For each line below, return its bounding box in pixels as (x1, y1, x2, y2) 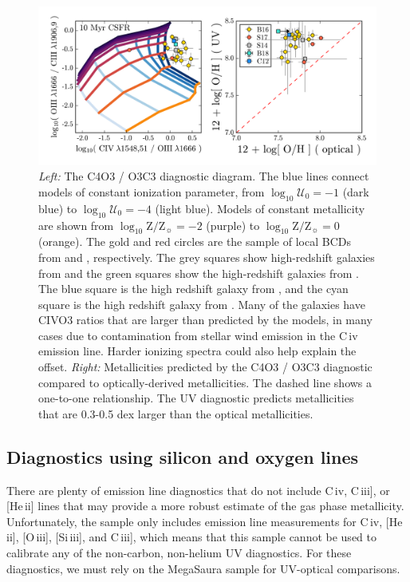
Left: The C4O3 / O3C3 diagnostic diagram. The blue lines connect (38, 168, 369, 184)
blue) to (38, 200, 77, 216)
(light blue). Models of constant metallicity (155, 200, 365, 216)
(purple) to (206, 216, 260, 233)
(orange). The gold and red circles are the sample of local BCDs (38, 233, 351, 250)
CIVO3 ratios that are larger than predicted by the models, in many (38, 311, 373, 328)
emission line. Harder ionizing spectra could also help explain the (38, 342, 357, 359)
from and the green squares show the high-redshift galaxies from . (38, 264, 359, 281)
